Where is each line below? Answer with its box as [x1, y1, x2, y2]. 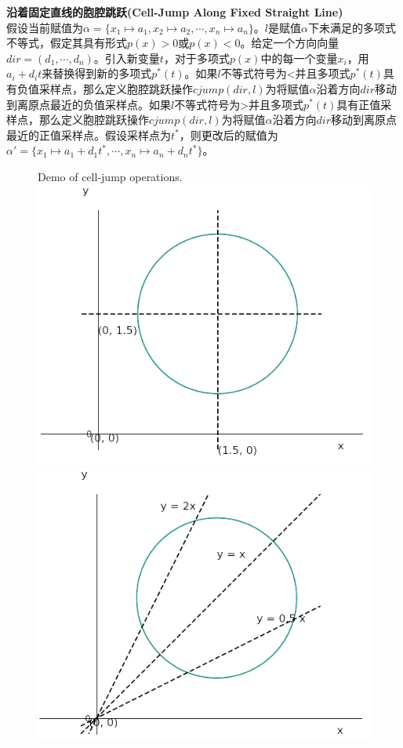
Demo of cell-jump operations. [38, 168, 183, 184]
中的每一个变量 [260, 49, 338, 66]
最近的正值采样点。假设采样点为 [6, 126, 171, 143]
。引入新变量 [93, 49, 160, 66]
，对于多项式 [163, 49, 230, 66]
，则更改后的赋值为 [179, 126, 278, 143]
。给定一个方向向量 [240, 34, 339, 51]
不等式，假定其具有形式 [6, 34, 127, 51]
